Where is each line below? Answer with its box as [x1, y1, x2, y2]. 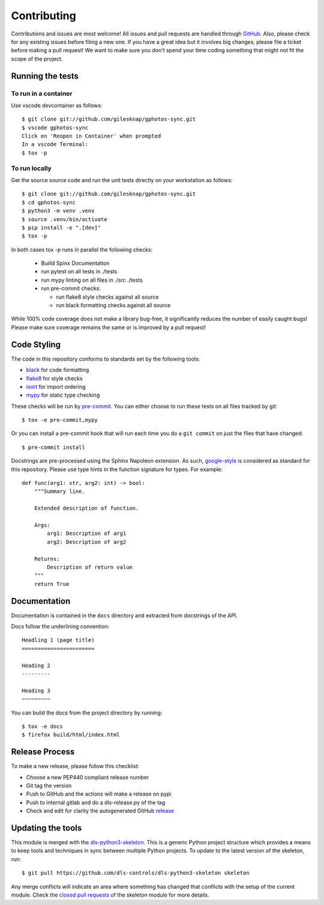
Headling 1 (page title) [22, 637, 95, 644]
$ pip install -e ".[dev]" [22, 224, 101, 231]
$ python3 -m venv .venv [22, 207, 95, 215]
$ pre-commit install [22, 443, 85, 451]
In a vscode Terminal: [22, 141, 89, 148]
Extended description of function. [34, 505, 139, 512]
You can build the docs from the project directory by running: [11, 709, 163, 716]
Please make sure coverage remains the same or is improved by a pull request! [11, 323, 206, 331]
